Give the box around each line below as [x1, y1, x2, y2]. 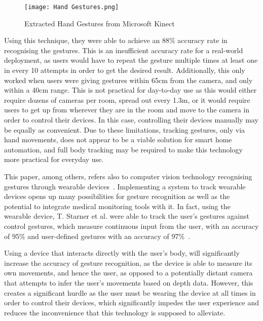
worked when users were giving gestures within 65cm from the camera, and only [4, 74, 253, 85]
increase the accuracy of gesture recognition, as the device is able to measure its [4, 257, 252, 268]
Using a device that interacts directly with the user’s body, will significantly [4, 248, 240, 258]
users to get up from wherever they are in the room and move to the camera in [4, 104, 250, 115]
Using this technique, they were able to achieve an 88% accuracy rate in [4, 35, 228, 46]
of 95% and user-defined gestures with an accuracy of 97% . [4, 230, 191, 241]
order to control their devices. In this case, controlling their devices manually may [4, 114, 258, 125]
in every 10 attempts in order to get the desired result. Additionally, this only [4, 65, 245, 75]
